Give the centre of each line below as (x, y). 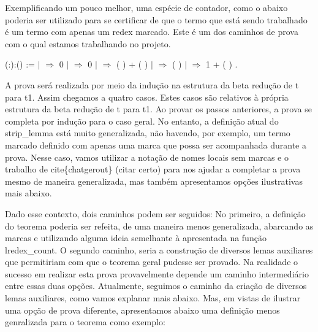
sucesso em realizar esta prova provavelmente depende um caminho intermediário (157, 273)
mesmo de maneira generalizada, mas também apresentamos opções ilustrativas (154, 181)
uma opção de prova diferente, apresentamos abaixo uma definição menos (142, 310)
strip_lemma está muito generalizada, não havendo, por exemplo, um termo (148, 133)
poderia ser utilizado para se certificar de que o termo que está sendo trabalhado (156, 19)
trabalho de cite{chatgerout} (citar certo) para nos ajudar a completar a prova (153, 169)
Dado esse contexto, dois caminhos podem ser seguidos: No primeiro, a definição (155, 213)
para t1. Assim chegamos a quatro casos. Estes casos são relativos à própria (147, 97)
